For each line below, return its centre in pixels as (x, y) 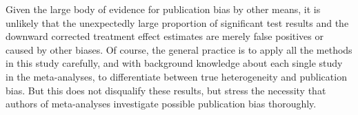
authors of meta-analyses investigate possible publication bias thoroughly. (161, 104)
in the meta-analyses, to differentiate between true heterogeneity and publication (176, 76)
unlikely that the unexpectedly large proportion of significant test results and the (177, 22)
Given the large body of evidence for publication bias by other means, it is (163, 9)
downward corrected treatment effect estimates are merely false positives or (165, 36)
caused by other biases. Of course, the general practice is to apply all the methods (179, 49)
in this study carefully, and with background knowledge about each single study (174, 63)
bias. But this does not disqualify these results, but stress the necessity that (166, 90)
